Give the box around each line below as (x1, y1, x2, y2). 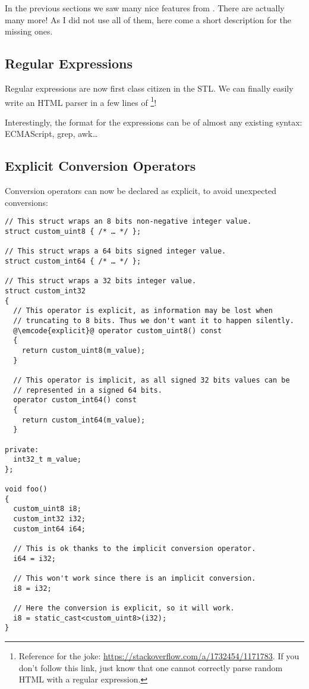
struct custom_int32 (5, 287, 86, 295)
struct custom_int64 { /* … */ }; (5, 257, 141, 266)
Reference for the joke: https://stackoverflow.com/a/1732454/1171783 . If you (18, 649, 299, 662)
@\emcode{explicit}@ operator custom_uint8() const (13, 326, 222, 335)
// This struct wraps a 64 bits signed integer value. (5, 247, 226, 256)
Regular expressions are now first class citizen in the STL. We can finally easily (5, 82, 294, 94)
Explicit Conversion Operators (5, 156, 196, 175)
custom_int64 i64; (13, 524, 86, 533)
